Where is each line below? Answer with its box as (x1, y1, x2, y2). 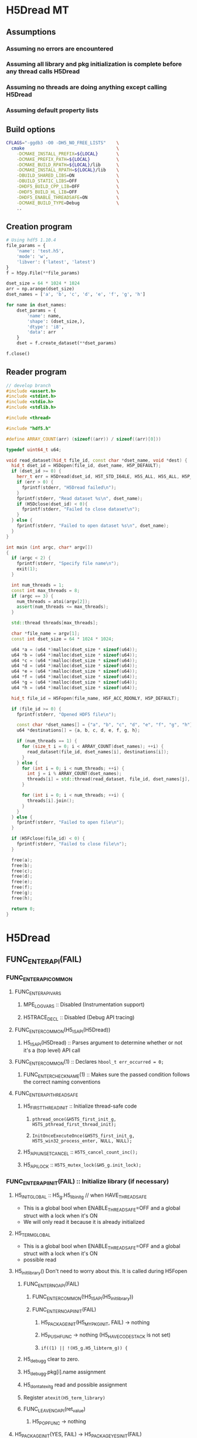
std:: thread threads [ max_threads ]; (11, 620, 98, 626)
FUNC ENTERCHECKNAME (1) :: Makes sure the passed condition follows (23, 1071, 190, 1080)
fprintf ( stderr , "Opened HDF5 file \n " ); (16, 711, 117, 718)
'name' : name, (27, 313, 62, 319)
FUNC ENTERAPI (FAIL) (6, 955, 82, 966)
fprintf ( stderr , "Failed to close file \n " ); (16, 841, 127, 847)
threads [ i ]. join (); (27, 797, 75, 804)
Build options (6, 124, 56, 134)
